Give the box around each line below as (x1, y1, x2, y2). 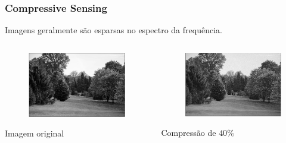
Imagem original (5, 127, 64, 139)
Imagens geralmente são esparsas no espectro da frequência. (5, 24, 222, 36)
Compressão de (161, 126, 216, 139)
